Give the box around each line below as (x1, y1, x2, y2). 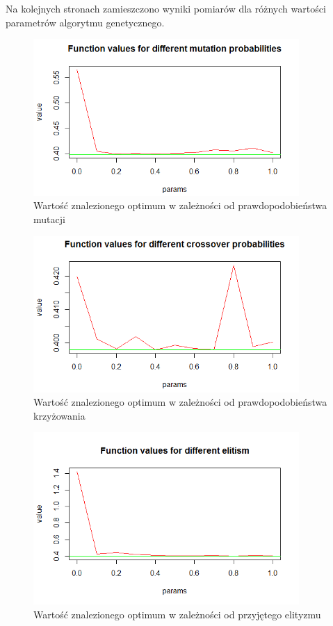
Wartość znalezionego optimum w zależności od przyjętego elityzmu (33, 607, 321, 622)
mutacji (33, 212, 65, 226)
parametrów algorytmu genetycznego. (6, 15, 165, 29)
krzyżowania (33, 408, 86, 422)
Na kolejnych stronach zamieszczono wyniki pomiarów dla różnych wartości (6, 1, 326, 15)
